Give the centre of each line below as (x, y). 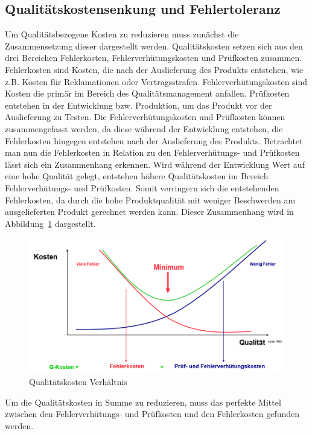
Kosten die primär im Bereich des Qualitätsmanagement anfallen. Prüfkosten (147, 93)
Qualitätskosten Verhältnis (78, 381)
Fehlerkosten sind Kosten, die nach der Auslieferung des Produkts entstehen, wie (154, 69)
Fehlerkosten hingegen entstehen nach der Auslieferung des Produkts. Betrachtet (154, 140)
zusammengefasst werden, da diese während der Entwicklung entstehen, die (144, 128)
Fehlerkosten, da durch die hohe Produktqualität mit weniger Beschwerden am (150, 199)
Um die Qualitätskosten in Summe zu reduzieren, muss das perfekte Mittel (143, 402)
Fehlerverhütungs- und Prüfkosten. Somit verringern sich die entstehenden (142, 187)
